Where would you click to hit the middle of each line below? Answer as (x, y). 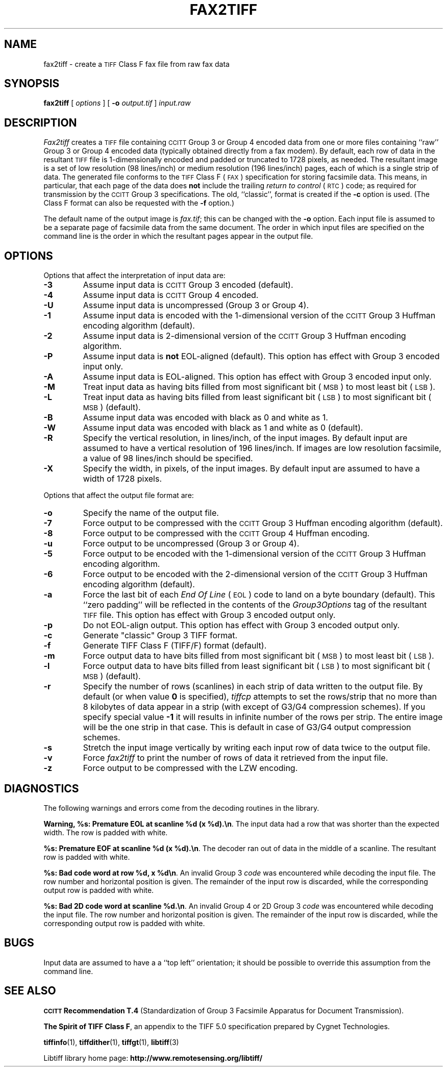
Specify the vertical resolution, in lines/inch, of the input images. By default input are (245, 438)
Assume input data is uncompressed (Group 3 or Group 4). (196, 305)
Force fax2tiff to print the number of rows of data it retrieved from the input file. (235, 758)
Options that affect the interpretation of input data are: (134, 276)
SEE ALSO (30, 991)
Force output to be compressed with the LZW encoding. (190, 768)
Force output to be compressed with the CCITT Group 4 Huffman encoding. (226, 533)
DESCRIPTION (41, 122)
